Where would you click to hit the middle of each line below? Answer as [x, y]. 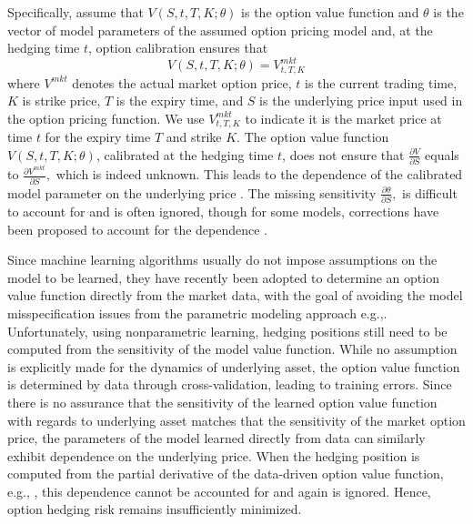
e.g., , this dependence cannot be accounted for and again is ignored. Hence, [219, 491]
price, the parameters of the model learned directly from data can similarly [216, 438]
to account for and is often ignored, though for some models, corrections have [223, 211]
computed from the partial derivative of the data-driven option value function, [226, 474]
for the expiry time [98, 137]
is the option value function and [330, 12]
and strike [194, 137]
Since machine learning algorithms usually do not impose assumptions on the [222, 260]
